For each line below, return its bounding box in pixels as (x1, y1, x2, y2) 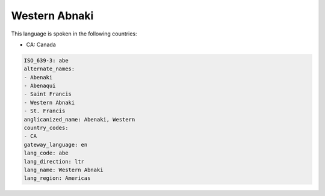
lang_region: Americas (23, 175, 91, 182)
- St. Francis (23, 108, 66, 114)
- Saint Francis (23, 91, 72, 97)
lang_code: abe (23, 150, 69, 156)
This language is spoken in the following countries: (11, 30, 137, 37)
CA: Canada (26, 41, 57, 48)
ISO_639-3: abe (23, 57, 69, 64)
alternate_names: (23, 66, 75, 72)
